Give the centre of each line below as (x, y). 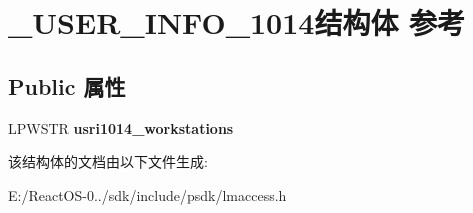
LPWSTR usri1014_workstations (121, 127)
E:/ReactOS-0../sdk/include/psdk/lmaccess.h (147, 194)
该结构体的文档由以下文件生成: (108, 161)
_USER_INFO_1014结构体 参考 (237, 22)
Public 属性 (67, 85)
